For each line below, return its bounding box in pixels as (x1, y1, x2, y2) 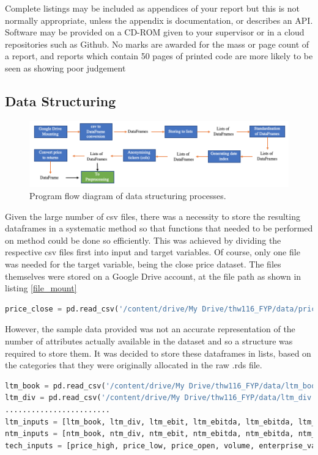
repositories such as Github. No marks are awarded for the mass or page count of (5, 37, 309, 50)
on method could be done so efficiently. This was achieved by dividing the (5, 233, 281, 246)
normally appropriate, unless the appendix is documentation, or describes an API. (5, 13, 313, 26)
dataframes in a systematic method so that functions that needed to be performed (5, 222, 313, 235)
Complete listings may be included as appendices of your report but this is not (5, 2, 300, 14)
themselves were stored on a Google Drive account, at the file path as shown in (5, 269, 301, 282)
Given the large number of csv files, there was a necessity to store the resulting (5, 209, 300, 222)
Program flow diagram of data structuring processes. (29, 189, 226, 202)
